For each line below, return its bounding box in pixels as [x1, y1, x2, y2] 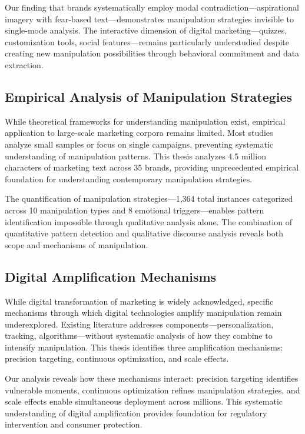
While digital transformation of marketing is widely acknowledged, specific [5, 295, 274, 307]
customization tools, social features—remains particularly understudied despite [5, 35, 289, 48]
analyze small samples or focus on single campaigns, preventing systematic [5, 138, 274, 150]
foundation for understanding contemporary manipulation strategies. [5, 172, 253, 185]
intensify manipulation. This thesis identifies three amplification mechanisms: [5, 340, 283, 353]
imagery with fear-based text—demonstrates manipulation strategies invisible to [5, 12, 294, 25]
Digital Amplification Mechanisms [5, 267, 217, 285]
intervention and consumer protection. [5, 418, 142, 430]
